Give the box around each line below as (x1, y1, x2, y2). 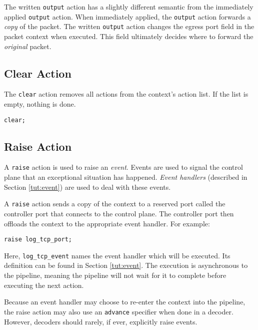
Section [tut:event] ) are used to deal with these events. (4, 181, 171, 192)
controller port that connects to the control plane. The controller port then (4, 208, 234, 218)
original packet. (4, 41, 51, 51)
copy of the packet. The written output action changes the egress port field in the (4, 21, 254, 32)
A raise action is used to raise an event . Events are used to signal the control (4, 162, 243, 172)
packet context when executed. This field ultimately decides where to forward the (4, 31, 253, 41)
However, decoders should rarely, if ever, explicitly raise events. (4, 316, 197, 326)
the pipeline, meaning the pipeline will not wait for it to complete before (4, 270, 226, 280)
